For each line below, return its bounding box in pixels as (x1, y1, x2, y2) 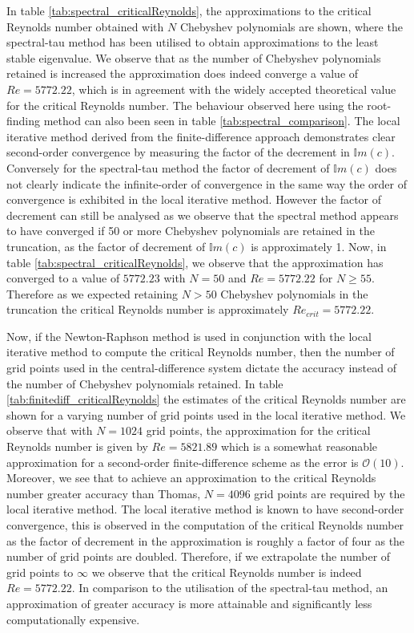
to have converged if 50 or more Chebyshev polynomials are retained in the (6, 222, 375, 239)
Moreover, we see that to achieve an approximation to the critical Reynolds (6, 469, 376, 486)
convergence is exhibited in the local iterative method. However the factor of (6, 191, 382, 208)
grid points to (6, 563, 74, 580)
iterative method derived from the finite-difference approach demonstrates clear (6, 128, 396, 144)
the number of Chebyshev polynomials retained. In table (6, 375, 283, 392)
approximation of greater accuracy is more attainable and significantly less (6, 594, 372, 611)
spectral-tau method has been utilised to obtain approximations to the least (6, 34, 379, 51)
